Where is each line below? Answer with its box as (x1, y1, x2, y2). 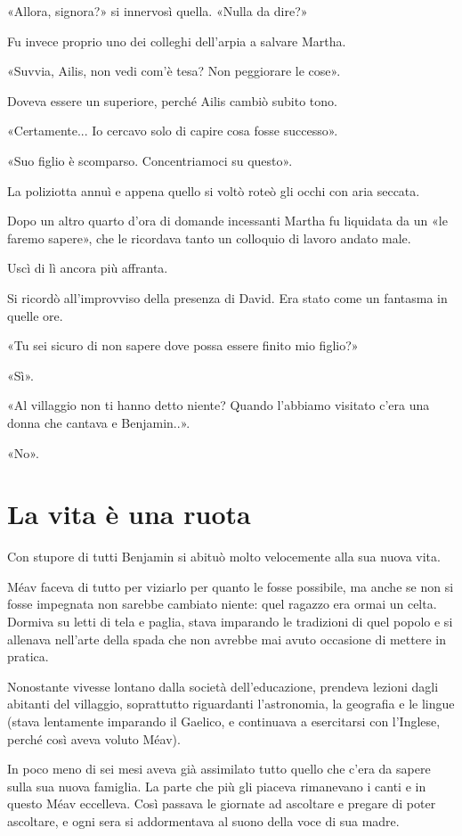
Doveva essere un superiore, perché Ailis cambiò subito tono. (7, 91, 337, 110)
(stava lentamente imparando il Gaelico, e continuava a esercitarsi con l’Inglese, (7, 711, 441, 730)
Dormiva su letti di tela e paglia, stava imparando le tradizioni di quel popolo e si (7, 612, 453, 630)
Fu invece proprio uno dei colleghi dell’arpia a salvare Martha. (7, 31, 346, 50)
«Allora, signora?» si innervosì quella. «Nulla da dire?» (7, 2, 308, 20)
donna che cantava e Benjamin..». (7, 413, 190, 431)
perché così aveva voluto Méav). (7, 729, 181, 748)
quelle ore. (7, 306, 63, 324)
